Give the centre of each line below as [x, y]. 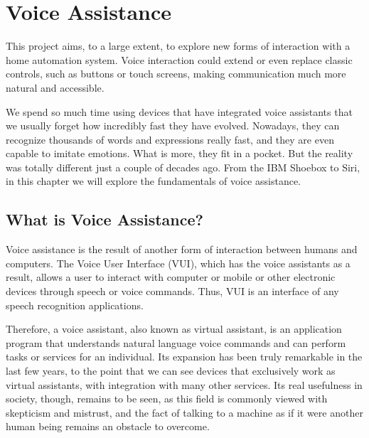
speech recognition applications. [75, 305]
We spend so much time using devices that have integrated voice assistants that [179, 111]
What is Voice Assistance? [105, 219]
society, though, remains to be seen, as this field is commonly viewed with [167, 399]
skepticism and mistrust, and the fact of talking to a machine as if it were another [184, 412]
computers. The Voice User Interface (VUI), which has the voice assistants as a [178, 263]
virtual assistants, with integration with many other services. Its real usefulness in [184, 384]
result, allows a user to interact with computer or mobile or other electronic [171, 277]
